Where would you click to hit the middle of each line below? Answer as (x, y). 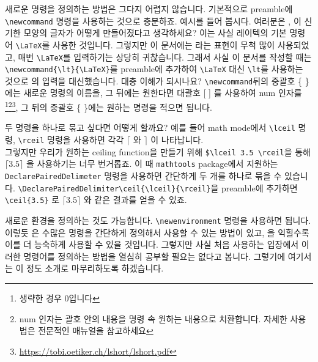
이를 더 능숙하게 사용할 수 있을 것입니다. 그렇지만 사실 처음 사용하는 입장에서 (152, 244)
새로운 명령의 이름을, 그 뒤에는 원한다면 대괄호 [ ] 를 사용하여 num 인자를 (163, 93)
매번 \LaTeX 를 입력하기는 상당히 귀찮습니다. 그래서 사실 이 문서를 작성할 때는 (165, 57)
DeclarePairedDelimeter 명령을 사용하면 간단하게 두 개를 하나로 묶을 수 (143, 175)
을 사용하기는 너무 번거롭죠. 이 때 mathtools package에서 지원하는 (152, 164)
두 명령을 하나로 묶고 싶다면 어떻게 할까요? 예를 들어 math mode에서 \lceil (150, 127)
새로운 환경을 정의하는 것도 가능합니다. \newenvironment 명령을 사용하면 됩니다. (158, 220)
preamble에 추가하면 (259, 187)
